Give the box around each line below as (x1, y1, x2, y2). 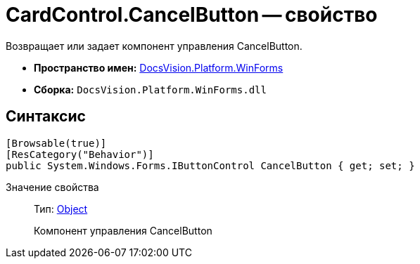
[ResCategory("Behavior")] (6, 148, 154, 160)
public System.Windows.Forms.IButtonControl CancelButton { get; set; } (6, 159, 415, 171)
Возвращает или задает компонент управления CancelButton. (6, 39, 303, 52)
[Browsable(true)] (6, 137, 107, 149)
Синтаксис (6, 107, 86, 126)
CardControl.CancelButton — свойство (6, 3, 378, 27)
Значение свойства (6, 180, 99, 193)
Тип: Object (34, 202, 88, 215)
